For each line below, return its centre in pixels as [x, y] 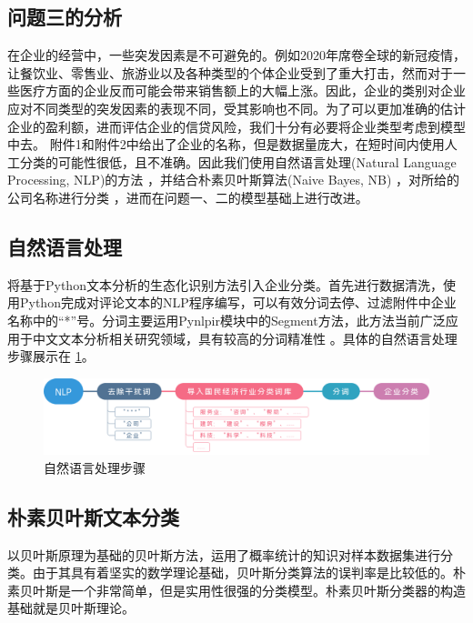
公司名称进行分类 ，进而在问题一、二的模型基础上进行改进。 [188, 197]
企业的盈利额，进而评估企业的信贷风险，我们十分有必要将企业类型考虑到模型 [236, 126]
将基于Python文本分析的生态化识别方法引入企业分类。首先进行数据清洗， [225, 284]
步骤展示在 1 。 [51, 356]
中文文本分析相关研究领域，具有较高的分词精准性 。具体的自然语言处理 [245, 338]
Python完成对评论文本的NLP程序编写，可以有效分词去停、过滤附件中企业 [238, 302]
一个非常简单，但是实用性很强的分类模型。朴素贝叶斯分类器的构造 [268, 590]
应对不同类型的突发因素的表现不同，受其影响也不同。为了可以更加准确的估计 [236, 108]
